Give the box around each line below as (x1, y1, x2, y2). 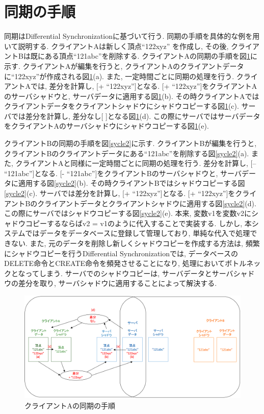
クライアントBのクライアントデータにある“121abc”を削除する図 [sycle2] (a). (4, 148, 249, 158)
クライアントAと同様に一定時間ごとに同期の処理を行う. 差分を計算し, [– (15, 158, 256, 168)
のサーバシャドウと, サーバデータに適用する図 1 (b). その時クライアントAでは (4, 90, 259, 101)
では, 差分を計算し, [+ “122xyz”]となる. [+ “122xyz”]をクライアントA (30, 81, 257, 91)
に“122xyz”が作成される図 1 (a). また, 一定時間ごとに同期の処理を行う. (4, 70, 234, 81)
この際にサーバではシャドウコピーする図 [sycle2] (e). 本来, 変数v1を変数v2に (4, 208, 251, 218)
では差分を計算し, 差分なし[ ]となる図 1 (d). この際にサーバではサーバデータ (11, 110, 260, 121)
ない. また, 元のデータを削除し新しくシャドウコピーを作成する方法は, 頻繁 (11, 238, 260, 248)
